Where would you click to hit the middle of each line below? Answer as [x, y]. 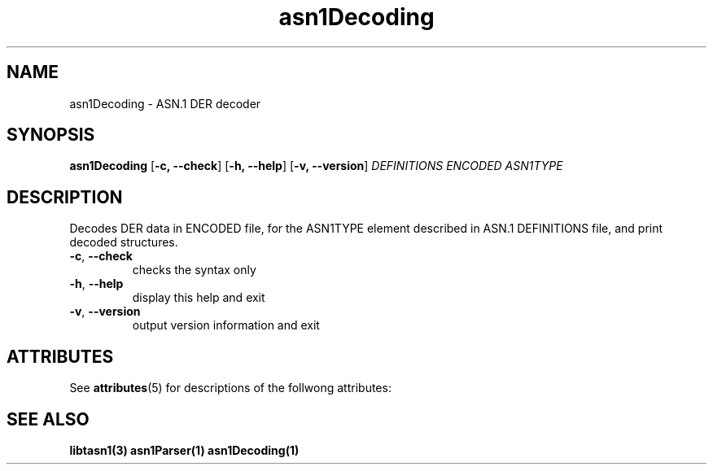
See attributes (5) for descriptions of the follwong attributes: [230, 388]
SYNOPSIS [51, 135]
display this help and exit [199, 298]
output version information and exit [226, 325]
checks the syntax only [194, 270]
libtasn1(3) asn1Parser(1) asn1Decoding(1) [184, 450]
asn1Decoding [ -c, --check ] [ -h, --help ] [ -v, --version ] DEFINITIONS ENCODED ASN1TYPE [316, 166]
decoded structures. [124, 242]
